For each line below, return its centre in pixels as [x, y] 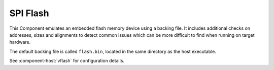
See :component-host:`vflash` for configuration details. [67, 61]
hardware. [20, 42]
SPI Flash [29, 13]
